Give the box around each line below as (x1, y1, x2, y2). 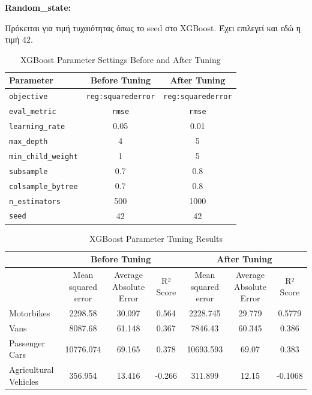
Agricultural (9, 363, 54, 376)
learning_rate (9, 122, 65, 131)
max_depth (9, 137, 48, 146)
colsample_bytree (9, 182, 78, 191)
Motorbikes (9, 307, 50, 319)
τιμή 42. (5, 33, 33, 46)
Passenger (9, 336, 45, 349)
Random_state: (5, 1, 71, 13)
